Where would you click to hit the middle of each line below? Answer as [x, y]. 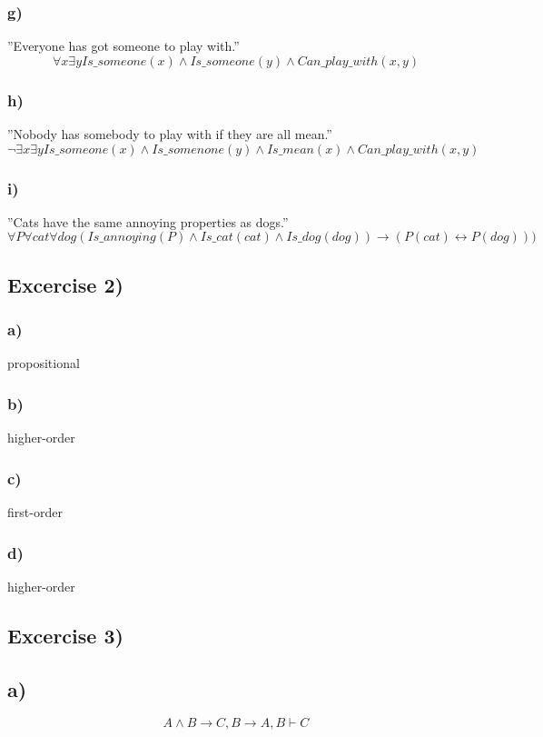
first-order [35, 512]
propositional [44, 363]
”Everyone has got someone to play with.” [123, 46]
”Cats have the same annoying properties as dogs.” [148, 221]
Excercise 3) [65, 635]
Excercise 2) [65, 284]
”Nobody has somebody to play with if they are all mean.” [170, 134]
